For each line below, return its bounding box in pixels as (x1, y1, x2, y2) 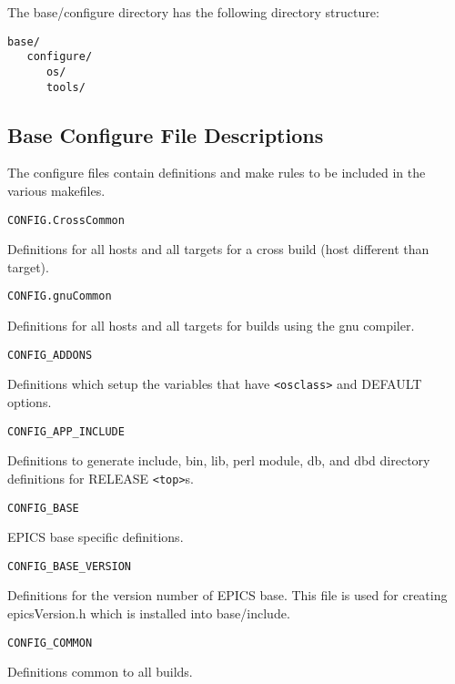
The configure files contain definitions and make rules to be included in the (7, 163, 426, 182)
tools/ (45, 80, 86, 94)
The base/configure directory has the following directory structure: (7, 3, 379, 21)
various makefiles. (7, 181, 106, 200)
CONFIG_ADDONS (7, 348, 93, 362)
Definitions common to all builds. (7, 662, 193, 681)
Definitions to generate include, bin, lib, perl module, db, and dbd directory (7, 451, 430, 470)
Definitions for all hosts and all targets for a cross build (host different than (7, 240, 430, 259)
